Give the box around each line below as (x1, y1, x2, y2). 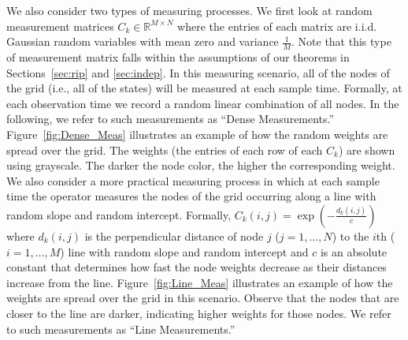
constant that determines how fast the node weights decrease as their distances (6, 259, 387, 275)
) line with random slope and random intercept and (60, 243, 309, 260)
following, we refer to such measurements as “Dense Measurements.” (6, 110, 335, 127)
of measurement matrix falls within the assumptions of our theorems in (6, 49, 350, 65)
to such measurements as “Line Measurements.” (6, 320, 236, 337)
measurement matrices (6, 17, 114, 34)
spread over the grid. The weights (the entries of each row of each (6, 141, 323, 158)
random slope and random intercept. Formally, (6, 206, 232, 222)
